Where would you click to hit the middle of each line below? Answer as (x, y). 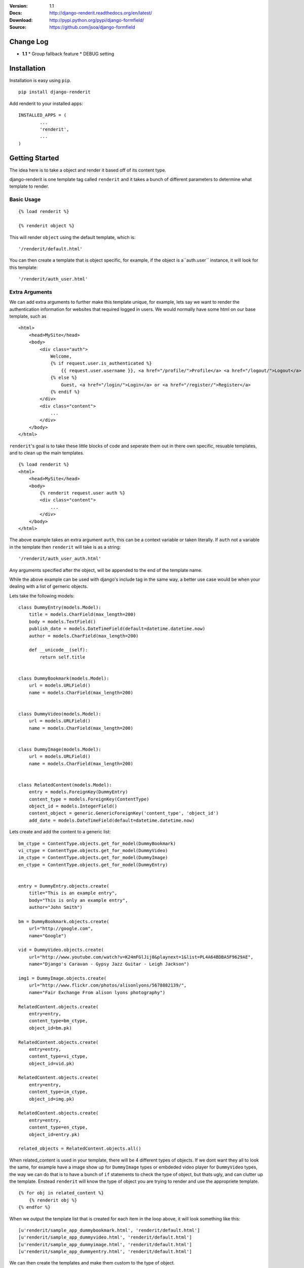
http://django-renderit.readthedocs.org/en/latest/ (101, 13)
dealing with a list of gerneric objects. (49, 586)
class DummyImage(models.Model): (60, 749)
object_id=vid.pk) (52, 1063)
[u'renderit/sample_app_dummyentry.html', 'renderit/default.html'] (105, 1252)
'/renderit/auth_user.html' (53, 279)
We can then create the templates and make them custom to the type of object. (92, 1263)
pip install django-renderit (54, 92)
